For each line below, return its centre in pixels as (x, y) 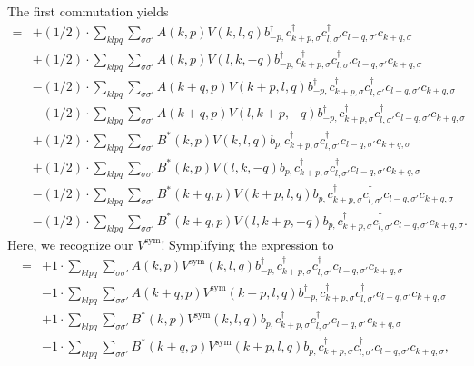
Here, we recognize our (70, 244)
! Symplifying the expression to (247, 244)
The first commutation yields (88, 11)
